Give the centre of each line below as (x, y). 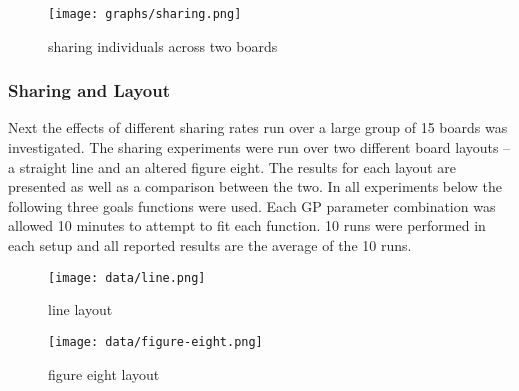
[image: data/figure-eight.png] (155, 341)
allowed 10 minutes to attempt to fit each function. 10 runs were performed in (247, 225)
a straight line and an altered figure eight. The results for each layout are (232, 166)
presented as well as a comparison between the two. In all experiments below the (255, 186)
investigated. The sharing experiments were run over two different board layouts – (259, 147)
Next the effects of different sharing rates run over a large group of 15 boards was (258, 127)
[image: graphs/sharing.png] (145, 14)
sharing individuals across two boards (163, 45)
